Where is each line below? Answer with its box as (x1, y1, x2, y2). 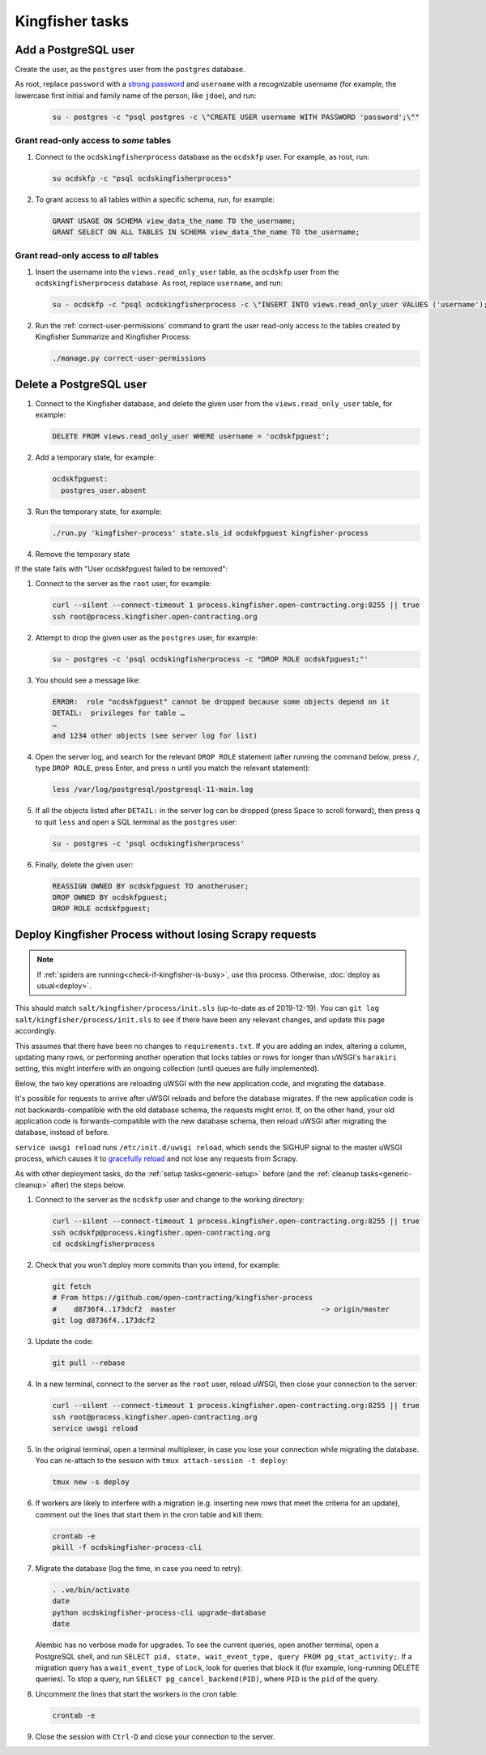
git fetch (52, 1282, 92, 1291)
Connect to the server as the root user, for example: (35, 579, 212, 589)
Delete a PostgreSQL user (15, 377, 147, 391)
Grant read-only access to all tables (15, 250, 160, 261)
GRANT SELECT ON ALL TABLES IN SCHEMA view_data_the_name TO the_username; (52, 227, 360, 237)
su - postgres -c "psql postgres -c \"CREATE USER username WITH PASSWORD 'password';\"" (52, 112, 420, 122)
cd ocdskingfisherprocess (52, 1239, 156, 1248)
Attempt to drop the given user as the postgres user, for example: (35, 632, 258, 642)
